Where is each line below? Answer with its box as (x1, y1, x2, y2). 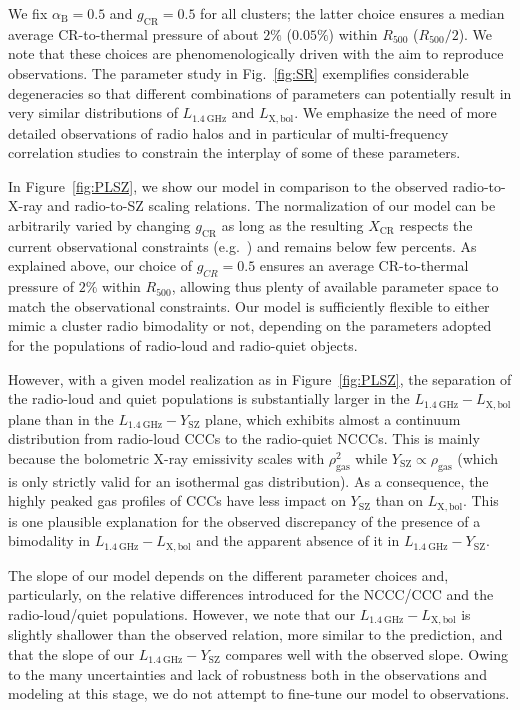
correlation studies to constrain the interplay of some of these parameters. (8, 142, 461, 163)
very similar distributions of (8, 102, 178, 123)
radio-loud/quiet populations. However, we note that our (8, 603, 356, 624)
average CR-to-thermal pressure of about (8, 23, 259, 44)
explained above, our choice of (8, 255, 192, 276)
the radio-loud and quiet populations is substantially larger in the (8, 388, 410, 409)
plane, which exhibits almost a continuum (205, 408, 461, 429)
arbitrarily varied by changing (8, 215, 191, 235)
